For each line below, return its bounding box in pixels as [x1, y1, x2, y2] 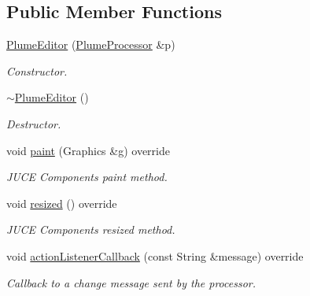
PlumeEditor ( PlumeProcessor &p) [6, 36, 175, 53]
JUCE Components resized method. [6, 221, 175, 238]
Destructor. [6, 115, 61, 131]
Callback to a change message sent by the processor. [6, 274, 256, 290]
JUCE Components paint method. [6, 168, 168, 185]
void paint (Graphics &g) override [6, 142, 170, 158]
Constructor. [6, 62, 68, 79]
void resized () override [6, 194, 117, 211]
